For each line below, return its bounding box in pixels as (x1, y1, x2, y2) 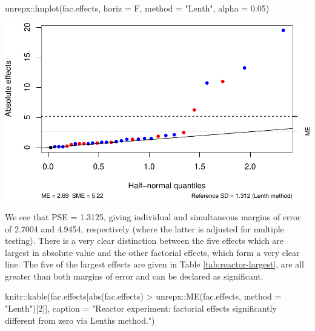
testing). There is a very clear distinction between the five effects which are (5, 234, 284, 247)
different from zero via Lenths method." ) (5, 313, 155, 326)
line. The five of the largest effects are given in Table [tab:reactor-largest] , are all (5, 258, 304, 270)
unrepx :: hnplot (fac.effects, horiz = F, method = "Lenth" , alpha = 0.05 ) (5, 2, 270, 14)
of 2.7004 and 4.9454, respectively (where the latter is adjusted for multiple (5, 222, 284, 235)
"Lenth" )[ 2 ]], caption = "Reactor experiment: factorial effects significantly (5, 302, 277, 315)
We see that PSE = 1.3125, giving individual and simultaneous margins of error (5, 210, 301, 223)
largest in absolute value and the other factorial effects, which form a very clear (5, 246, 300, 258)
